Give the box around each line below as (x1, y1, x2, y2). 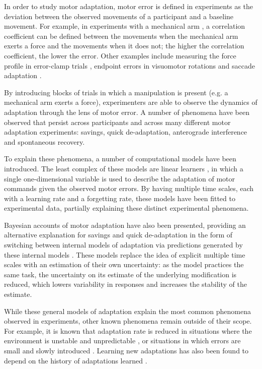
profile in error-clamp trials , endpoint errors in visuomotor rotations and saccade (4, 60, 255, 71)
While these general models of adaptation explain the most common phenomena (4, 305, 251, 316)
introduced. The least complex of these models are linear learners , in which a (4, 163, 243, 173)
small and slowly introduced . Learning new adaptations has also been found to (4, 345, 249, 355)
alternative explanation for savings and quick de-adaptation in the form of (4, 229, 233, 240)
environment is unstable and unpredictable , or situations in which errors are (4, 335, 241, 346)
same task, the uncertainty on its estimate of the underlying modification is (4, 269, 237, 279)
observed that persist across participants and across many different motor (4, 116, 231, 127)
